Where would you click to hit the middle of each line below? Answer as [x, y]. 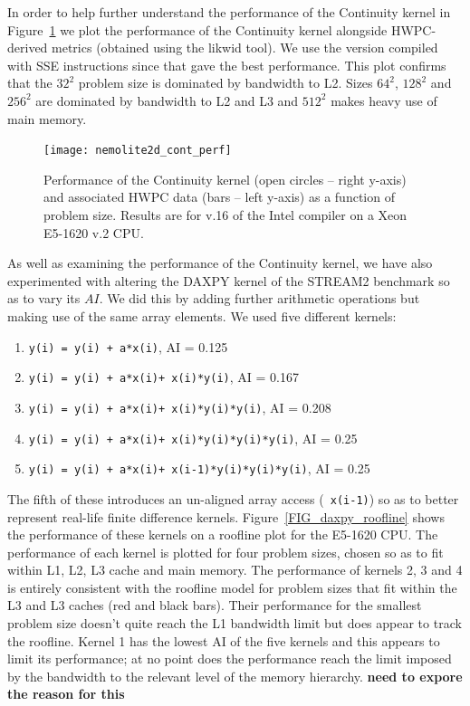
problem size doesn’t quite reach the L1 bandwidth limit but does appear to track [235, 623]
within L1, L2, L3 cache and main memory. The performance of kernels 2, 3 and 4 [235, 570]
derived [28, 48]
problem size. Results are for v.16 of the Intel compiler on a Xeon [225, 215]
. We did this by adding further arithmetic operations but [259, 298]
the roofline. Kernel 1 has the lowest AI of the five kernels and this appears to [224, 640]
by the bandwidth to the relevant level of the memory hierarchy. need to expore [235, 676]
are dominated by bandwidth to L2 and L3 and [167, 100]
